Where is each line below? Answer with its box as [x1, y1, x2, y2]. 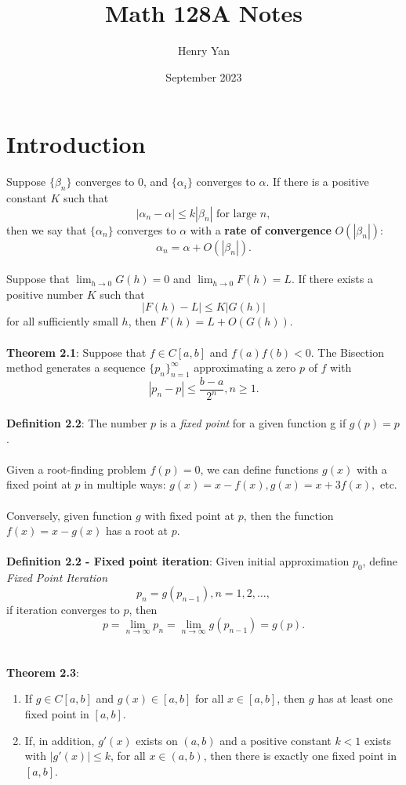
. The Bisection [310, 343, 384, 360]
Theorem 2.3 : [6, 663, 79, 680]
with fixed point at [144, 507, 235, 523]
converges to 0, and [75, 173, 169, 190]
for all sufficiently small [6, 313, 118, 329]
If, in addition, [24, 732, 95, 748]
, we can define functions [200, 460, 319, 477]
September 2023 [165, 68, 242, 85]
